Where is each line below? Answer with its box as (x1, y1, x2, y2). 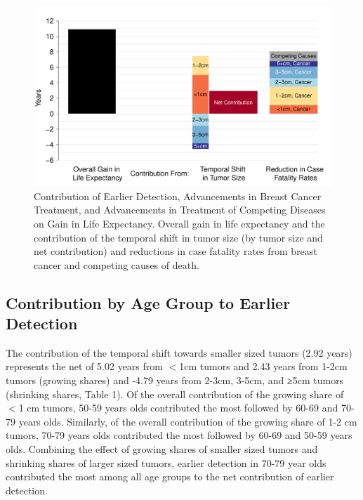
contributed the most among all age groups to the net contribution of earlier (6, 469, 334, 484)
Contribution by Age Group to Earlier (6, 291, 291, 313)
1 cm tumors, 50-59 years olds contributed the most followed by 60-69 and (18, 400, 338, 415)
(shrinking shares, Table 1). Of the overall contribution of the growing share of (6, 386, 344, 401)
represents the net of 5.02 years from (6, 359, 163, 374)
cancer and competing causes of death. (34, 257, 199, 272)
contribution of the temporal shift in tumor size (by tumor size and (34, 230, 323, 244)
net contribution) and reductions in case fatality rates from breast (34, 244, 317, 258)
